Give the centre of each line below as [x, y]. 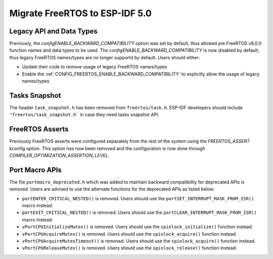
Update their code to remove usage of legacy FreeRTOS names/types [95, 67]
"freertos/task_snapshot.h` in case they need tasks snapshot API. [84, 115]
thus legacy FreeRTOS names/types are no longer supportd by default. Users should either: [105, 57]
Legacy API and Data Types [54, 31]
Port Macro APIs [35, 170]
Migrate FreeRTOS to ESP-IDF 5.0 [80, 13]
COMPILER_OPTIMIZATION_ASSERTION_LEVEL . [59, 155]
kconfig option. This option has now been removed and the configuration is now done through [107, 148]
